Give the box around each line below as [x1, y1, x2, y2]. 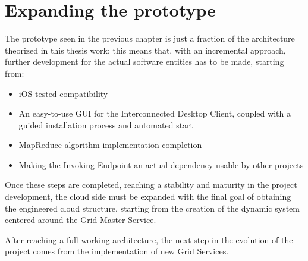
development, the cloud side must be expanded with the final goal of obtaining [5, 190, 291, 203]
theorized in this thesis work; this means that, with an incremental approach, [5, 43, 286, 56]
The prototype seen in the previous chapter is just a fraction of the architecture [5, 32, 295, 45]
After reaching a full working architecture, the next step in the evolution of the [5, 233, 293, 246]
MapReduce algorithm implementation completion [18, 139, 202, 151]
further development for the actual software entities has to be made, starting [5, 55, 284, 68]
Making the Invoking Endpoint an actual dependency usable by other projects [18, 158, 304, 171]
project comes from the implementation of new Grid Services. [5, 245, 229, 257]
